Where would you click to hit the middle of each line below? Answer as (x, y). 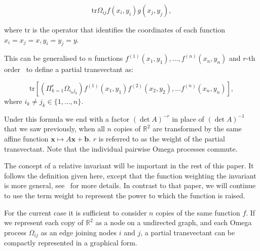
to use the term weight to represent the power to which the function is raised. (125, 195)
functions (109, 58)
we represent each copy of (44, 222)
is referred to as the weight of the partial (162, 138)
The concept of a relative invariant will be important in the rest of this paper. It (129, 166)
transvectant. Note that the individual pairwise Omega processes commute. (121, 148)
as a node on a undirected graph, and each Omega (174, 222)
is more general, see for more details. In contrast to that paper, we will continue (130, 185)
